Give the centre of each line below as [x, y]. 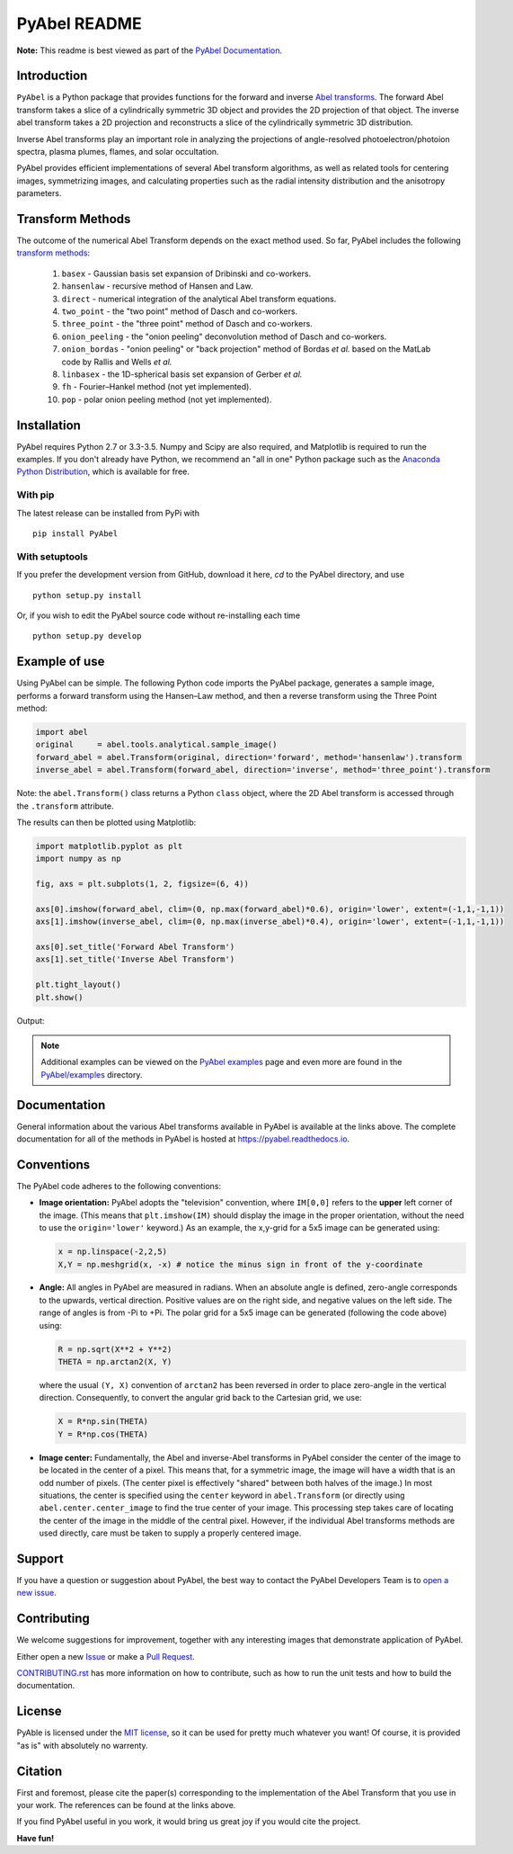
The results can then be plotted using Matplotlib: [106, 822]
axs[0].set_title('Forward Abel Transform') [135, 947]
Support [40, 1558]
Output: [31, 1020]
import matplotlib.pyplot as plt [109, 846]
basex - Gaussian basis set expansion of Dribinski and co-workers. [186, 273]
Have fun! [35, 1838]
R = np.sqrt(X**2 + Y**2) [115, 1349]
